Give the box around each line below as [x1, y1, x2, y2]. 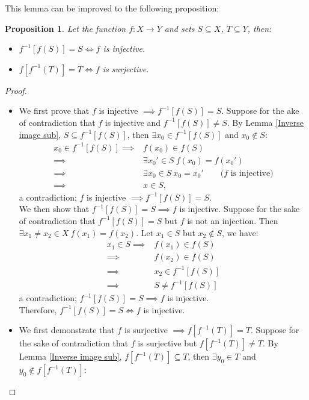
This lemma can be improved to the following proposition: [5, 2, 219, 14]
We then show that [19, 202, 90, 215]
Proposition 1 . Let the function [5, 22, 126, 34]
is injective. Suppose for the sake [179, 202, 300, 215]
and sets [164, 22, 195, 34]
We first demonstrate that [19, 323, 115, 336]
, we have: [221, 226, 259, 239]
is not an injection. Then [187, 214, 278, 227]
